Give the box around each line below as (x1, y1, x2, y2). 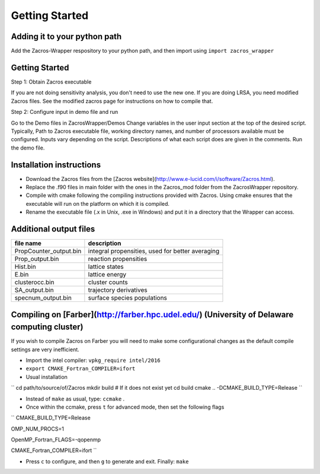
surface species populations (88, 294, 167, 302)
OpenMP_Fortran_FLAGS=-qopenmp (11, 436, 101, 443)
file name (14, 239, 41, 247)
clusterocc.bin (14, 278, 55, 287)
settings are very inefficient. (11, 346, 79, 353)
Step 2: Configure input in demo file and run (11, 109, 119, 116)
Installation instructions (11, 160, 101, 170)
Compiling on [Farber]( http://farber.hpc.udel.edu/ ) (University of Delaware (11, 309, 294, 320)
